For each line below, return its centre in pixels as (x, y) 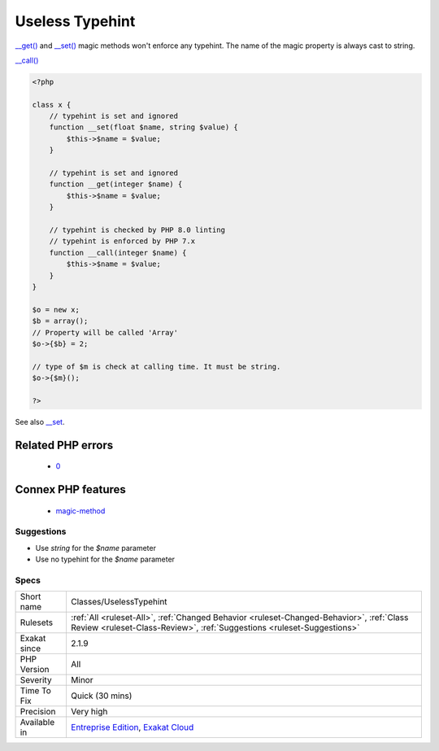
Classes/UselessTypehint (119, 602)
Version (35, 670)
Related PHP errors (64, 445)
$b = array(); (60, 321)
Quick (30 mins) (101, 696)
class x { (52, 105)
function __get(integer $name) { (116, 184)
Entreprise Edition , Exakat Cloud (132, 727)
